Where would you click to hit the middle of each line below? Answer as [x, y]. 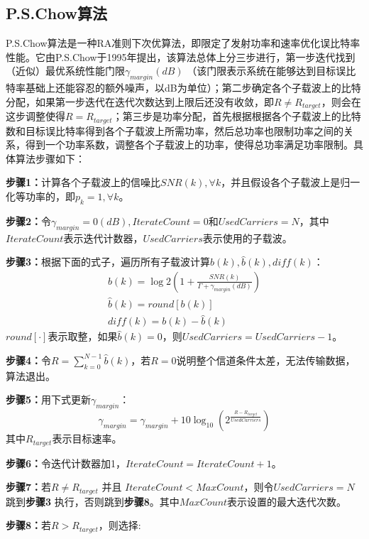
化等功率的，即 [40, 196]
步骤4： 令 [29, 360]
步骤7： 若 [29, 487]
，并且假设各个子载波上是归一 [291, 182]
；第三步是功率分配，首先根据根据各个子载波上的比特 [237, 116]
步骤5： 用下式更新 [49, 399]
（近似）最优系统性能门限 [65, 71]
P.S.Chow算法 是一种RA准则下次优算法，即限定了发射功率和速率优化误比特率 [183, 43]
